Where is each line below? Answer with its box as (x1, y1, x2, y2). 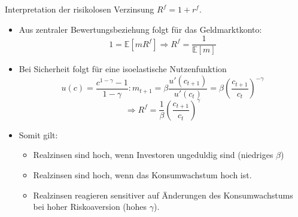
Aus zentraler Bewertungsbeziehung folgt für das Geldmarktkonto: (19, 23, 262, 35)
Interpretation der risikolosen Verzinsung (5, 3, 154, 15)
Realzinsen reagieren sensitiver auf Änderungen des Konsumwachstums (33, 188, 293, 201)
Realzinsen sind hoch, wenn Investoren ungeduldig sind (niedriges (33, 148, 273, 161)
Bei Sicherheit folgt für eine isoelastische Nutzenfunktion (19, 63, 227, 75)
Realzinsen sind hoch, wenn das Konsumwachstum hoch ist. (33, 168, 252, 181)
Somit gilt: (19, 128, 58, 141)
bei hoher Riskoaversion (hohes (33, 200, 147, 213)
